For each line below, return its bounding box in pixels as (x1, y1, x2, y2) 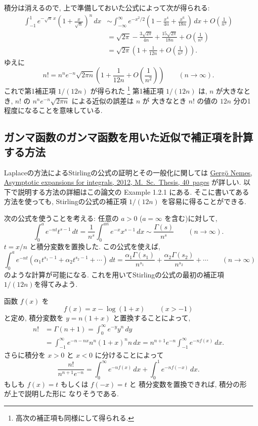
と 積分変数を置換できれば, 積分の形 (129, 378, 247, 389)
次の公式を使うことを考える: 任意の (4, 213, 119, 223)
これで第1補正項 (4, 86, 56, 96)
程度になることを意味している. (4, 105, 103, 115)
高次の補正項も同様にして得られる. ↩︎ (15, 412, 134, 423)
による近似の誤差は (71, 95, 134, 106)
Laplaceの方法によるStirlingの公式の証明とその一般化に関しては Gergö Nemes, (4, 167, 253, 177)
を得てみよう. (34, 279, 78, 289)
